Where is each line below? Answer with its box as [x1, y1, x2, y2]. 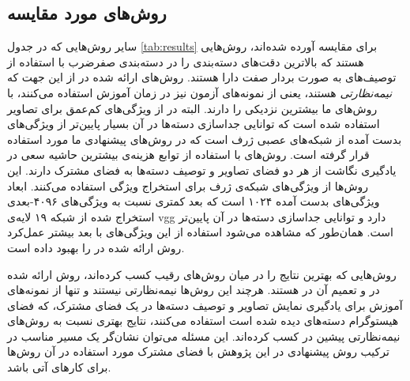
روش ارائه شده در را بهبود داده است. [7, 239, 185, 255]
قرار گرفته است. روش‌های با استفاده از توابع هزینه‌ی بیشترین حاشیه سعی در [7, 146, 370, 163]
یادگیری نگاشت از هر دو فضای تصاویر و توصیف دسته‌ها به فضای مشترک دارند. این [7, 161, 397, 178]
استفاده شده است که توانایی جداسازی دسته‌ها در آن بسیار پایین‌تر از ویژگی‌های [7, 115, 380, 132]
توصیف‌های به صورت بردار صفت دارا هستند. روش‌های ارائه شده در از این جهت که [7, 69, 397, 85]
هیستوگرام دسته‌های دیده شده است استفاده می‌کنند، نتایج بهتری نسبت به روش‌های [7, 312, 399, 329]
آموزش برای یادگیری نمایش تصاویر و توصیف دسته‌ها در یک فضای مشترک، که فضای [7, 296, 403, 313]
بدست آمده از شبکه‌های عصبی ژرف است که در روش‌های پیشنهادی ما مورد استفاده [7, 130, 402, 147]
